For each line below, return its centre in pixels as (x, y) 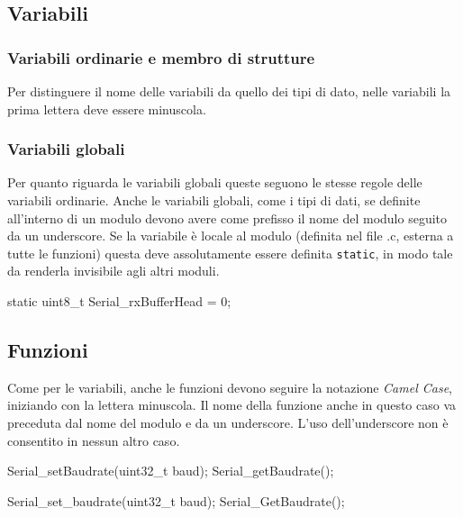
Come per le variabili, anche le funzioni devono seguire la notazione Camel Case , (230, 387)
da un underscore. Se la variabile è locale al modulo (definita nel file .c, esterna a (231, 236)
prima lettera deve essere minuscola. (107, 109)
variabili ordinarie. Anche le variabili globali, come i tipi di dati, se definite (214, 200)
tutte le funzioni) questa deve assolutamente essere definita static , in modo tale (230, 253)
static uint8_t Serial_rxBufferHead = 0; (119, 301)
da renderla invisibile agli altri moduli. (113, 271)
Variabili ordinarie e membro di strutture (161, 57)
